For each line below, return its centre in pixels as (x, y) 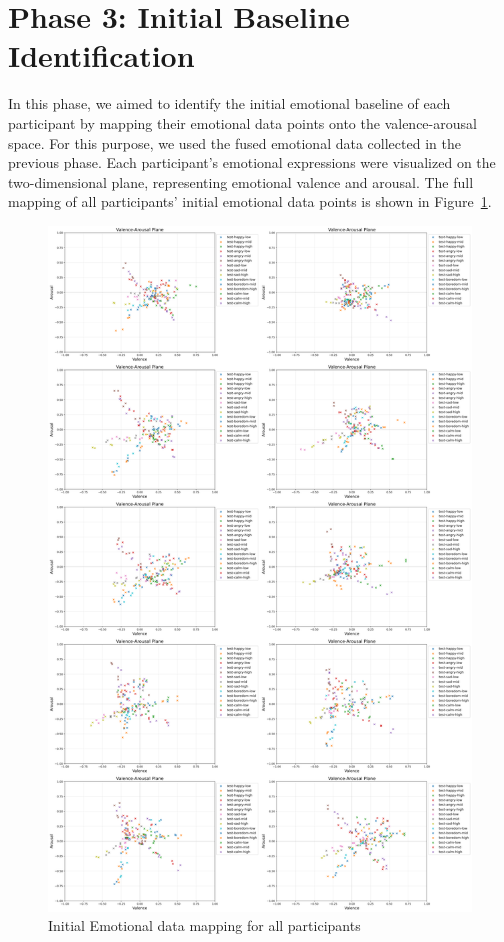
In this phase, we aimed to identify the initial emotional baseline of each (229, 103)
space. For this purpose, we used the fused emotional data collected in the (234, 142)
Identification (101, 55)
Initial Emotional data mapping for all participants (204, 925)
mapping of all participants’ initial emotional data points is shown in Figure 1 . (250, 201)
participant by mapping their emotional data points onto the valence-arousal (242, 122)
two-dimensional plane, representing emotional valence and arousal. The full (241, 181)
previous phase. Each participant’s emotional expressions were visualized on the (252, 162)
